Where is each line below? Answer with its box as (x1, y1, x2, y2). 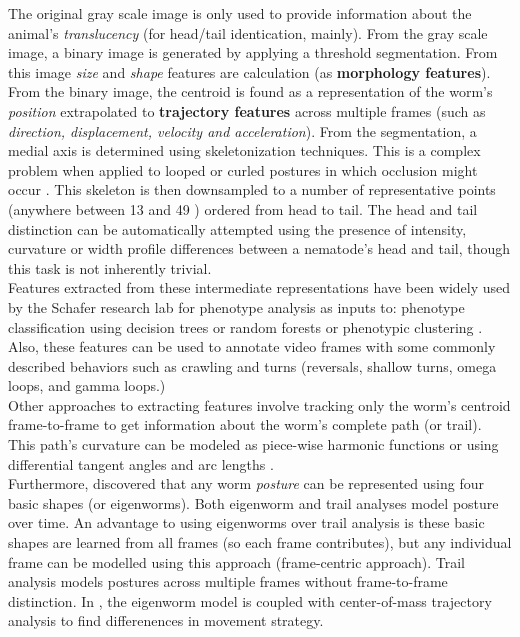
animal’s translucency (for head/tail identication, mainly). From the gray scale (8, 22, 488, 43)
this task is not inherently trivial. (8, 257, 212, 278)
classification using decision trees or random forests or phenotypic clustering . (8, 316, 483, 337)
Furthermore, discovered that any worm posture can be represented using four (8, 473, 484, 494)
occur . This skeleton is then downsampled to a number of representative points (8, 179, 496, 200)
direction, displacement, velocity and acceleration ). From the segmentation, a (8, 120, 477, 141)
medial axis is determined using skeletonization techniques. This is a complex (8, 140, 481, 161)
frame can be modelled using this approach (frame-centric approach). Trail (8, 551, 465, 572)
